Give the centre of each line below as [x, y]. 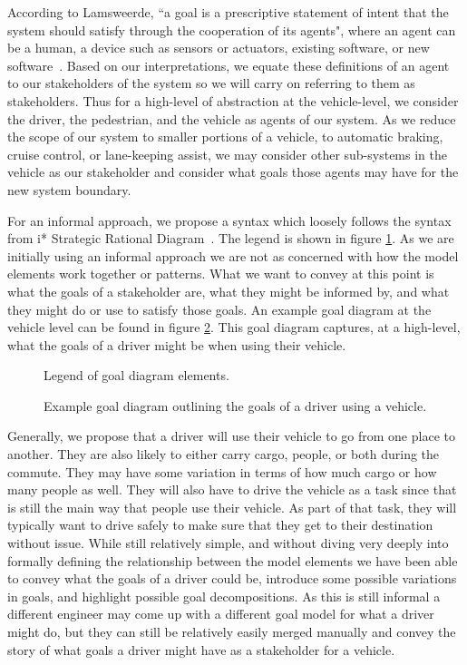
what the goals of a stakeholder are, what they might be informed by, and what [229, 291]
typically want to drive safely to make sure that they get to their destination [220, 525]
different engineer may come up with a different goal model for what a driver [221, 614]
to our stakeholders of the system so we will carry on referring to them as [211, 83]
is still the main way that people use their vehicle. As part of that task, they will [232, 507]
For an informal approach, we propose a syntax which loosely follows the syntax [229, 220]
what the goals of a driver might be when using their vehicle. [177, 344]
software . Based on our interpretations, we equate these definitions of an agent [229, 65]
